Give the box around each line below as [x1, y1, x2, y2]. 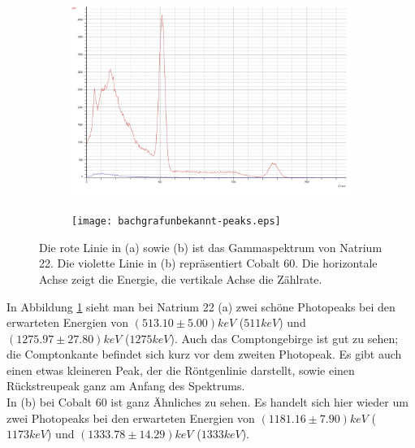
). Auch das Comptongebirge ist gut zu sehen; [170, 329, 399, 346]
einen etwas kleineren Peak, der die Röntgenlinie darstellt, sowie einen [6, 361, 355, 378]
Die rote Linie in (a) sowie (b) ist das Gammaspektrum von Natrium [39, 238, 383, 255]
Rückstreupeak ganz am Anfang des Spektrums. [6, 377, 245, 394]
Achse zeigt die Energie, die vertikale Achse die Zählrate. [39, 270, 322, 287]
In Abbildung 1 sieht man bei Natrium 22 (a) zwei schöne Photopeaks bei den [6, 298, 396, 315]
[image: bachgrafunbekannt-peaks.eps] [71, 215, 281, 228]
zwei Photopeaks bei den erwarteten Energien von [6, 409, 255, 426]
